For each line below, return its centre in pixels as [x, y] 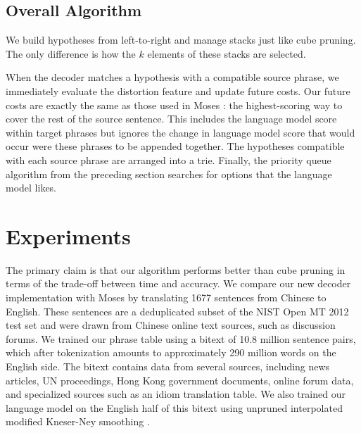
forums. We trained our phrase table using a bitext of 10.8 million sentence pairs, [181, 338]
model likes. [31, 188]
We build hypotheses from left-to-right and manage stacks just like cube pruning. [181, 40]
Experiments [68, 236]
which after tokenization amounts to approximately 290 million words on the [171, 352]
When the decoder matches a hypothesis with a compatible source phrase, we [172, 77]
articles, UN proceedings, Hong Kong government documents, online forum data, [180, 380]
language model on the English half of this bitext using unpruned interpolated [174, 407]
